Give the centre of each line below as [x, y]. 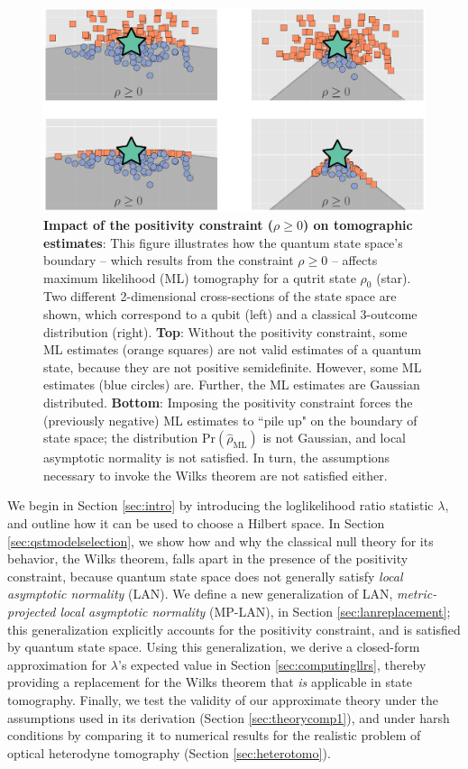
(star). [394, 277]
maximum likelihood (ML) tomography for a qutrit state [200, 277]
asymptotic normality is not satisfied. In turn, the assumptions [217, 458]
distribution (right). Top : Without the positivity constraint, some [225, 331]
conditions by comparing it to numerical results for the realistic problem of [214, 735]
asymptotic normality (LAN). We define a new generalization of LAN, [200, 594]
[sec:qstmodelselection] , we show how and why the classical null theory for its [220, 540]
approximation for [57, 664]
